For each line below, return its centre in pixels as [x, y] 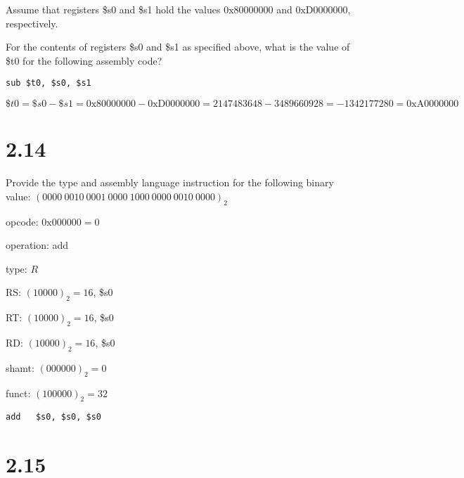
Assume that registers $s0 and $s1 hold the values [113, 9]
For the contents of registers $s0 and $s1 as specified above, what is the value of [178, 47]
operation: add [37, 245]
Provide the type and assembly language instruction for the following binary [170, 182]
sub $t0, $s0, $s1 [49, 83]
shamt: [20, 367]
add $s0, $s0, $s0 [54, 417]
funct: [18, 393]
